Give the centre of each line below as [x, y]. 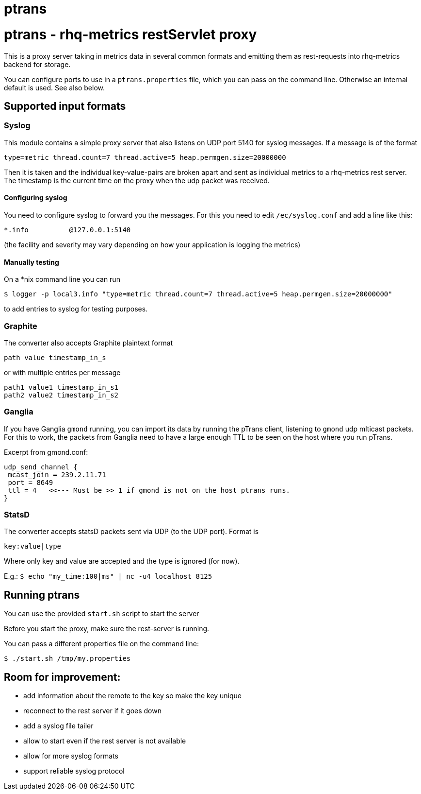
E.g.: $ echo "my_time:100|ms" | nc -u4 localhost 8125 [108, 576]
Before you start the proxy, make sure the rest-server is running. [107, 629]
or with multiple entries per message [62, 372]
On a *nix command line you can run [62, 279]
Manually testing [32, 262]
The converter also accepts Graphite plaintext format [89, 343]
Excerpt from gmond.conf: [46, 452]
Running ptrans [42, 595]
